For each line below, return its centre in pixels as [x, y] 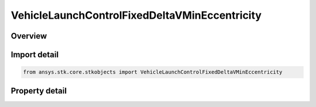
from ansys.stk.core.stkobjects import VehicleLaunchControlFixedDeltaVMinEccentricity [153, 72]
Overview [29, 36]
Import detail [35, 55]
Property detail [39, 91]
